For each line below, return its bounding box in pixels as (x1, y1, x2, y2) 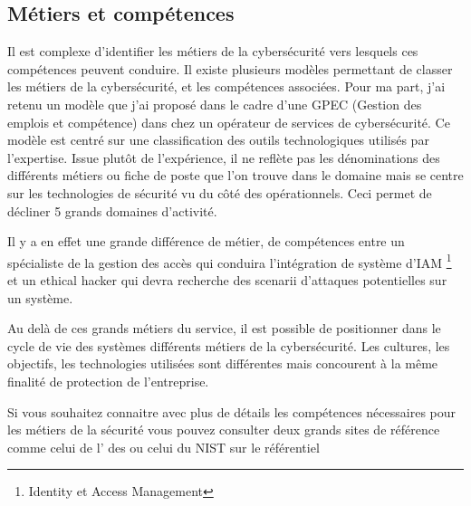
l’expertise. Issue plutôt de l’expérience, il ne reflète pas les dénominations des (7, 148, 440, 167)
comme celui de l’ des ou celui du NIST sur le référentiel (7, 437, 320, 456)
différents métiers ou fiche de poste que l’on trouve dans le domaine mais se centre (7, 166, 464, 185)
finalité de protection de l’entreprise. (7, 371, 209, 390)
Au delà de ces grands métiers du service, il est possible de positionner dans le (7, 319, 441, 338)
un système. (7, 288, 73, 307)
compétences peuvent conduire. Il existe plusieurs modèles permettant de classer (7, 59, 453, 78)
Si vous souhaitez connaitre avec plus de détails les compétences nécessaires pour (7, 402, 457, 421)
